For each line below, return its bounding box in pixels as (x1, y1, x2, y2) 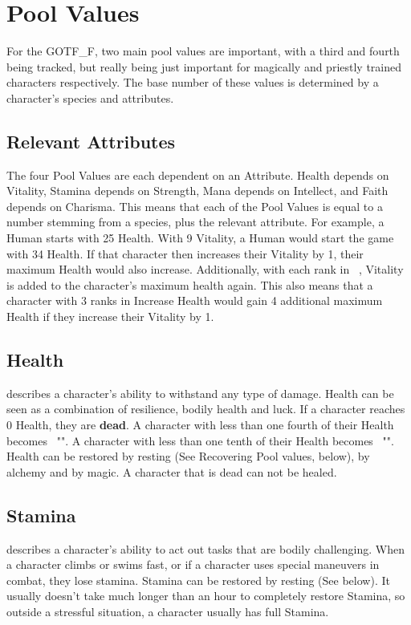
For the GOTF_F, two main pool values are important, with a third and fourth (6, 43, 400, 59)
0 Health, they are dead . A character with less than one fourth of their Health (6, 416, 394, 433)
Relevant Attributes (6, 128, 176, 153)
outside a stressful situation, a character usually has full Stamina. (6, 603, 329, 619)
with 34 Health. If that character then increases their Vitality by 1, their (6, 245, 364, 262)
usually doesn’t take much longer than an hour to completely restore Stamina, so (6, 587, 405, 604)
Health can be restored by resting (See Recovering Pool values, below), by (6, 448, 370, 465)
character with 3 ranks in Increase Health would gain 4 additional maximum (6, 292, 383, 309)
